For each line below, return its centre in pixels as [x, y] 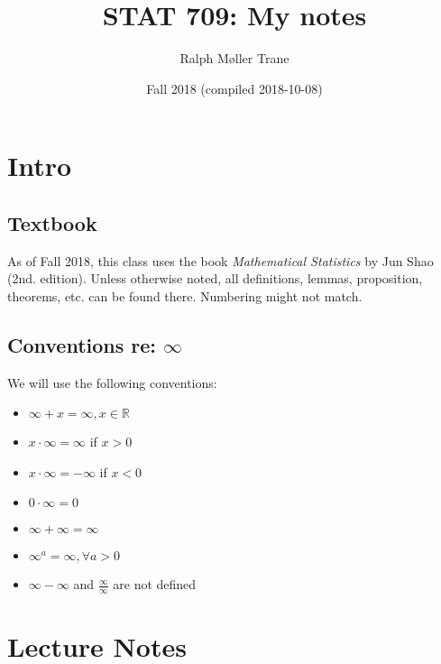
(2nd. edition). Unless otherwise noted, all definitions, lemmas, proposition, [215, 278]
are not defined [155, 584]
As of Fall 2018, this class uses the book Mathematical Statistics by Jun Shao [220, 260]
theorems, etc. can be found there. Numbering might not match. [185, 295]
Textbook [52, 222]
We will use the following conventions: [112, 382]
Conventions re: [82, 344]
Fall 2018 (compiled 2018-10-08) [234, 88]
